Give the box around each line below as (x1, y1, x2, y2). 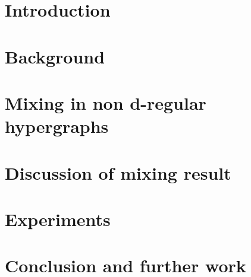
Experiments (5, 206, 111, 231)
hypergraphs (5, 114, 109, 138)
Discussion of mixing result (5, 160, 231, 184)
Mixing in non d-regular (5, 90, 206, 114)
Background (5, 44, 105, 68)
